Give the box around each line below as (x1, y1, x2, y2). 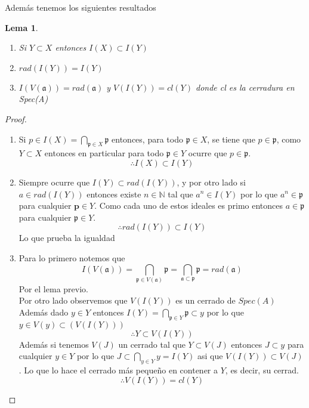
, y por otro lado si (177, 175, 246, 188)
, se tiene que (207, 132, 255, 145)
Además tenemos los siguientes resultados (5, 1, 156, 13)
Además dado (18, 306, 69, 319)
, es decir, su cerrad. (225, 364, 299, 376)
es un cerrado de (175, 294, 236, 307)
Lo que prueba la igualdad (18, 231, 115, 244)
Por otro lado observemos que (18, 294, 128, 307)
